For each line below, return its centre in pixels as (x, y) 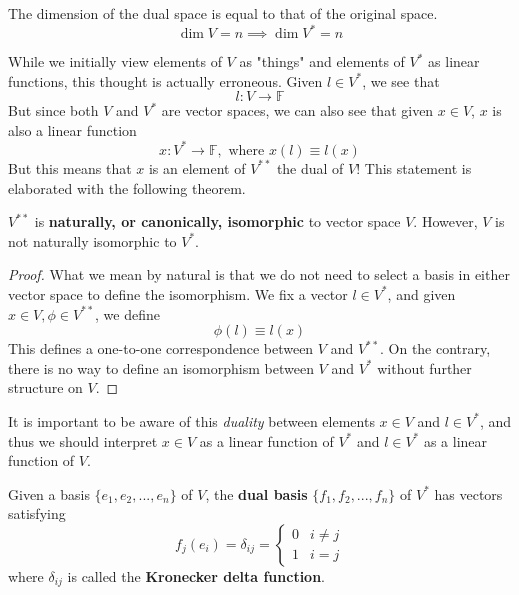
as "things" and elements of (322, 61)
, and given (421, 293)
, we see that (401, 80)
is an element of (197, 167)
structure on (45, 387)
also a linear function (72, 129)
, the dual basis (256, 493)
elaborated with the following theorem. (127, 187)
